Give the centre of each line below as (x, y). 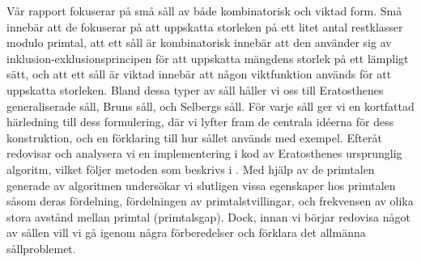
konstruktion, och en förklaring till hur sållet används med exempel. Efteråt (194, 137)
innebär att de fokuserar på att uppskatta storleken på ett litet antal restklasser (205, 26)
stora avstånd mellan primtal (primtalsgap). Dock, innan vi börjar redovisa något (208, 216)
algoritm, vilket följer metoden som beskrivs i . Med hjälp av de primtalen (191, 169)
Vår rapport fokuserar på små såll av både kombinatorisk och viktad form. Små (204, 11)
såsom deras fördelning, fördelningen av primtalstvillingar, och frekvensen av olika (210, 201)
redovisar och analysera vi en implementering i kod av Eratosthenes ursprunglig (204, 153)
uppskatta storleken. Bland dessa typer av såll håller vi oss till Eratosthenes (195, 89)
